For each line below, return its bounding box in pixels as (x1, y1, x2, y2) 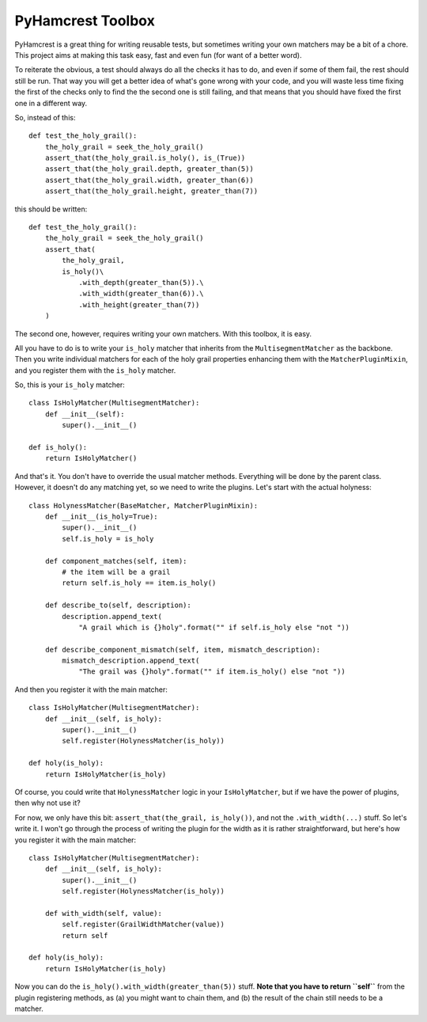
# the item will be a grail (62, 567, 171, 576)
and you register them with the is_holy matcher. (14, 365, 176, 375)
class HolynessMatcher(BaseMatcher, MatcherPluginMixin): (28, 501, 259, 510)
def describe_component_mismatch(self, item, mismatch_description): (44, 645, 321, 654)
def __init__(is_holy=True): (44, 512, 158, 521)
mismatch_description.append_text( (62, 656, 200, 665)
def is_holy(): (28, 443, 88, 452)
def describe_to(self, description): (44, 601, 191, 610)
